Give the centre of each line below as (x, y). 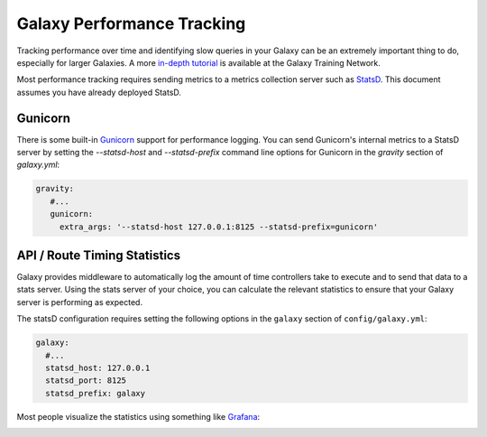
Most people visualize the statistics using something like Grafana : (138, 416)
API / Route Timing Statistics (98, 255)
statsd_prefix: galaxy (96, 393)
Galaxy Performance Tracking (131, 23)
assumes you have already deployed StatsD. (99, 92)
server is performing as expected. (80, 302)
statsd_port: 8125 (86, 381)
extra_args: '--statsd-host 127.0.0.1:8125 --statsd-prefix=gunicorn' (219, 227)
